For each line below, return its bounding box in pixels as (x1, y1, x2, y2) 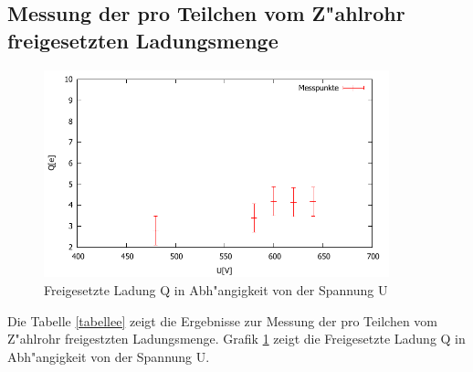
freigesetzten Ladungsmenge (7, 26, 279, 54)
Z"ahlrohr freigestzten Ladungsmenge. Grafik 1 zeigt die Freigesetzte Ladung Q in (7, 329, 466, 348)
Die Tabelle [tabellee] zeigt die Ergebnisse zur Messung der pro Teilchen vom (7, 311, 437, 330)
